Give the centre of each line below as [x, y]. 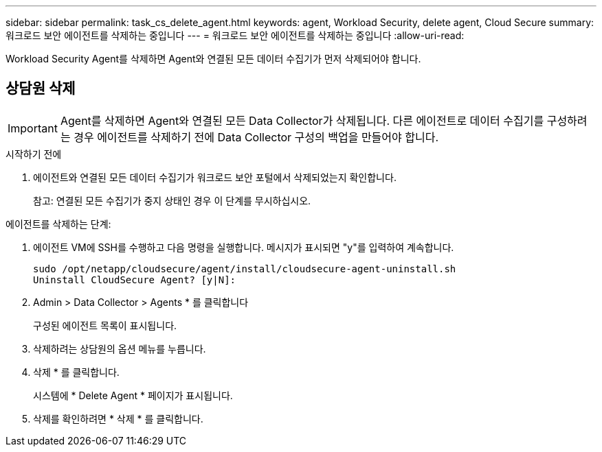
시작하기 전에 [34, 154]
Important [33, 128]
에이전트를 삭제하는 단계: [58, 224]
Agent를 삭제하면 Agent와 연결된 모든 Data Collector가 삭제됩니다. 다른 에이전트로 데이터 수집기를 [302, 120]
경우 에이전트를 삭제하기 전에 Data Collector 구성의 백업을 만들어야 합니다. [256, 137]
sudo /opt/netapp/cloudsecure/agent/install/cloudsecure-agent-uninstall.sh [245, 269]
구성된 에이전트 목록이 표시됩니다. [105, 325]
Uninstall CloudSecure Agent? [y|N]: [135, 279]
